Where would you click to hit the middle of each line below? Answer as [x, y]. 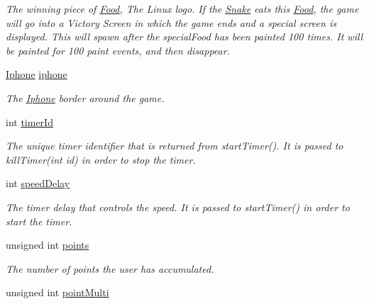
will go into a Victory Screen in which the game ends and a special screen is [171, 22]
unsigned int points [48, 245]
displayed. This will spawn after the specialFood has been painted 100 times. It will [184, 36]
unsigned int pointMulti [57, 292]
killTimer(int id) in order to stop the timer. [101, 159]
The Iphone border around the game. [85, 97]
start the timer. [39, 221]
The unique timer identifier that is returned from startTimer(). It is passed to [175, 146]
